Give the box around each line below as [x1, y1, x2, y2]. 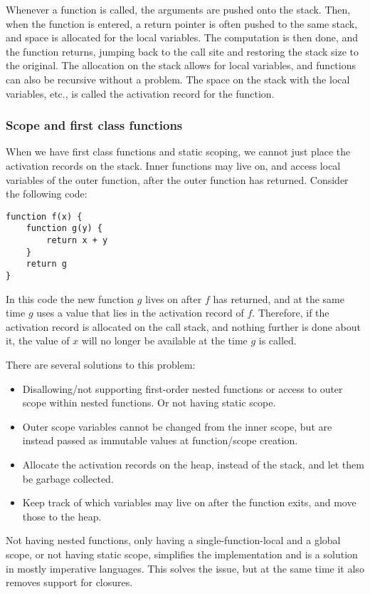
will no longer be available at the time [81, 333, 248, 348]
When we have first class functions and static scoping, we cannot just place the [6, 144, 351, 159]
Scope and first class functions [6, 116, 183, 134]
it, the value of [6, 333, 70, 348]
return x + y [46, 235, 108, 246]
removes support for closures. [6, 575, 133, 590]
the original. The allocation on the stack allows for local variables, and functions [6, 58, 356, 73]
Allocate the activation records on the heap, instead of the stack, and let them [22, 457, 364, 472]
